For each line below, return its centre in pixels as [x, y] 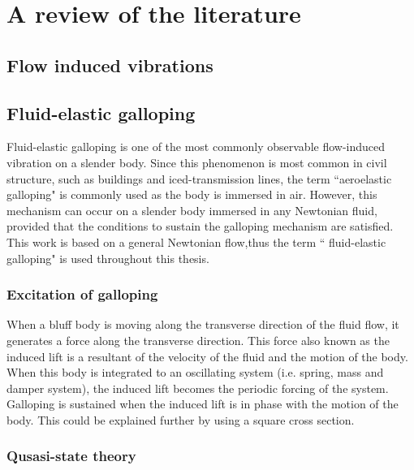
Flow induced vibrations [110, 65]
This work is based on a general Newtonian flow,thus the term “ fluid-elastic [196, 241]
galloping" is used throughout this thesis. [108, 258]
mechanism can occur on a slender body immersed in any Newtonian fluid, [192, 210]
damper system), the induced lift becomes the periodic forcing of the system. [198, 388]
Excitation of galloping [82, 294]
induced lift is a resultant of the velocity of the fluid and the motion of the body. [207, 356]
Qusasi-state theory [71, 456]
